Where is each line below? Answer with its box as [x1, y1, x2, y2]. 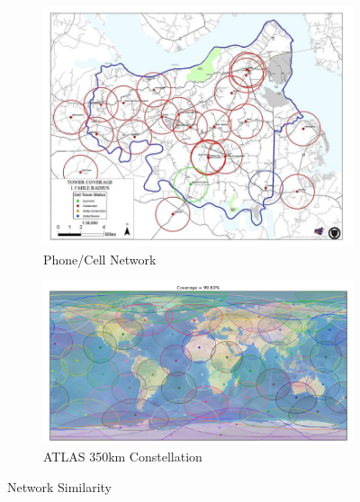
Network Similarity [7, 477, 112, 496]
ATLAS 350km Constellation [43, 447, 202, 466]
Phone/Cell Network [43, 249, 157, 268]
